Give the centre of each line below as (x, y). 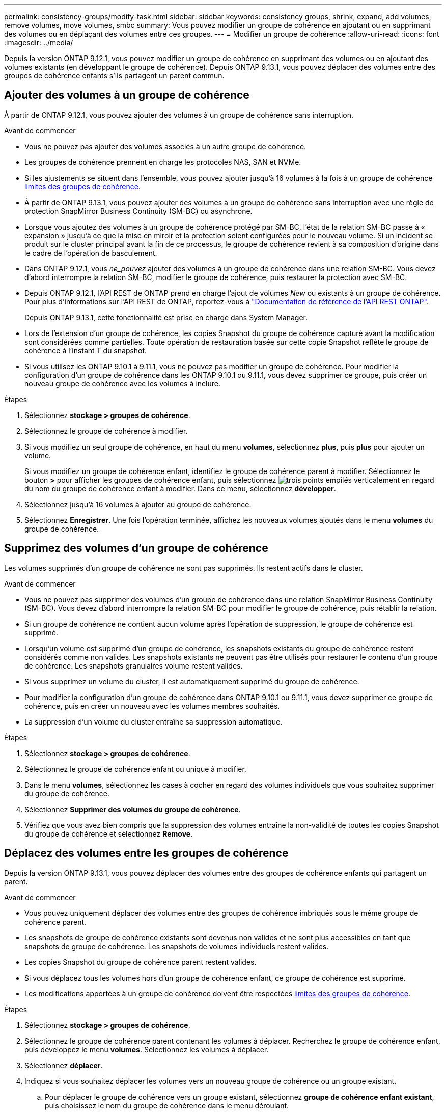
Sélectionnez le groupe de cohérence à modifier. (106, 431)
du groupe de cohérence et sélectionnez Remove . (109, 833)
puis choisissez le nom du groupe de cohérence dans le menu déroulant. (167, 1105)
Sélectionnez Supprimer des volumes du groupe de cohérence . (133, 809)
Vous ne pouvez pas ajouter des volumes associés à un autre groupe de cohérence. (165, 146)
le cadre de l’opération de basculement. (91, 253)
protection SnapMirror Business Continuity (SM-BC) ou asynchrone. (138, 211)
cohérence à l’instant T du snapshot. (86, 350)
